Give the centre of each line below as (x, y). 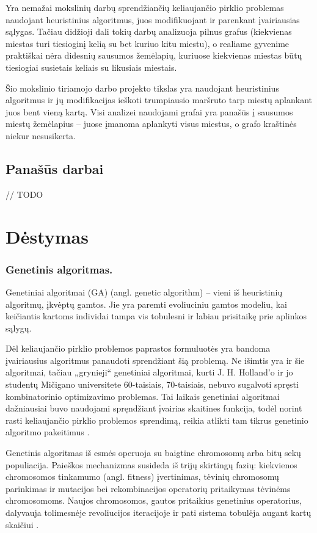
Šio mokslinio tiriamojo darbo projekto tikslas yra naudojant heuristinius (142, 88)
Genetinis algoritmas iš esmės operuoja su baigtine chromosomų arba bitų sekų (153, 453)
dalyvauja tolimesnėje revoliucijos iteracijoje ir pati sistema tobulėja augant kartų (158, 513)
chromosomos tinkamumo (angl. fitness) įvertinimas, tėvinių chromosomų (142, 477)
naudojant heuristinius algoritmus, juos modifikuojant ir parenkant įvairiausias (153, 19)
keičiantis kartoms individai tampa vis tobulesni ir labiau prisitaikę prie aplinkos (156, 316)
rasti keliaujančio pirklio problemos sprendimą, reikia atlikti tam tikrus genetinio (157, 420)
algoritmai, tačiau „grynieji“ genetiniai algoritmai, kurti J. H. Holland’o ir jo (149, 372)
